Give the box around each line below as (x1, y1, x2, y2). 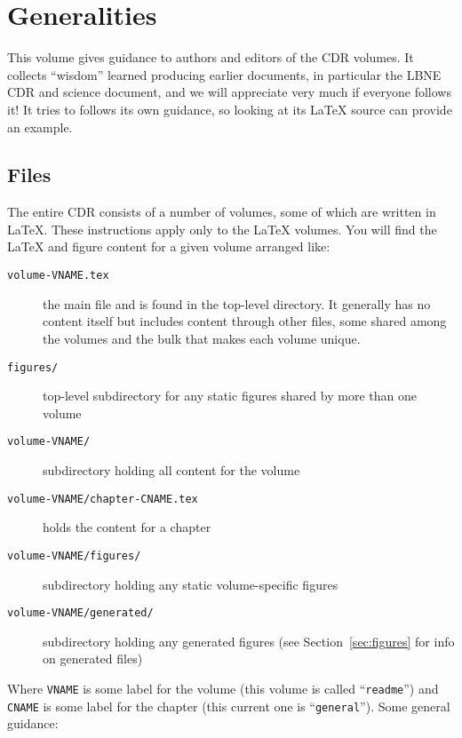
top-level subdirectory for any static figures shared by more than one (43, 386, 417, 405)
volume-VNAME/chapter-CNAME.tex (7, 492, 198, 505)
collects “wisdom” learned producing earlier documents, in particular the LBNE (7, 65, 442, 83)
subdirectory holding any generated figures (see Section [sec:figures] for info (43, 631, 455, 650)
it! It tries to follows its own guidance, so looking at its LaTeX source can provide (7, 99, 452, 118)
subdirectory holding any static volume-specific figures (43, 575, 339, 593)
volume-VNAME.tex (7, 269, 109, 282)
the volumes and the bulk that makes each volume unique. (43, 329, 361, 347)
